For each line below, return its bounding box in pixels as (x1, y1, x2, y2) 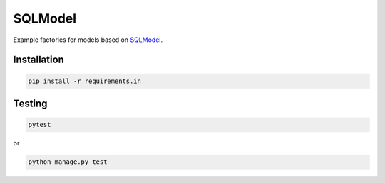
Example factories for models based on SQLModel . (13, 35, 163, 44)
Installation (13, 54, 64, 66)
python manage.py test (28, 158, 108, 166)
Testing (13, 97, 48, 109)
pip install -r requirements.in (28, 77, 142, 85)
